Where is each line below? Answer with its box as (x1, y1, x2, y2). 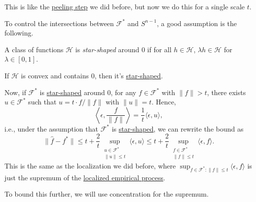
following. (4, 28, 34, 38)
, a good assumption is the (157, 18, 237, 28)
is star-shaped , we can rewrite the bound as (111, 123, 244, 134)
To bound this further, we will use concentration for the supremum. (4, 189, 209, 199)
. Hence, (151, 97, 176, 107)
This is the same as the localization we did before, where (4, 161, 176, 171)
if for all (147, 44, 172, 54)
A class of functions (4, 44, 64, 54)
